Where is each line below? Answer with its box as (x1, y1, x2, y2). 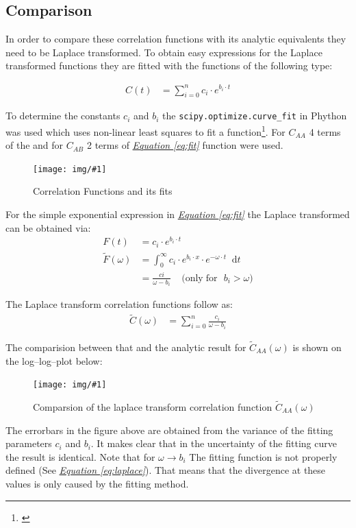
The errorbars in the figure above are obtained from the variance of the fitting (5, 422, 333, 437)
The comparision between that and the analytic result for (5, 339, 246, 354)
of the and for (5, 138, 64, 152)
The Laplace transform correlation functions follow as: (5, 297, 233, 311)
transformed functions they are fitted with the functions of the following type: (5, 58, 333, 73)
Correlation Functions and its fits (33, 184, 173, 198)
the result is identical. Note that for (5, 449, 155, 464)
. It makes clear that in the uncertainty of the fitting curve (90, 436, 337, 451)
